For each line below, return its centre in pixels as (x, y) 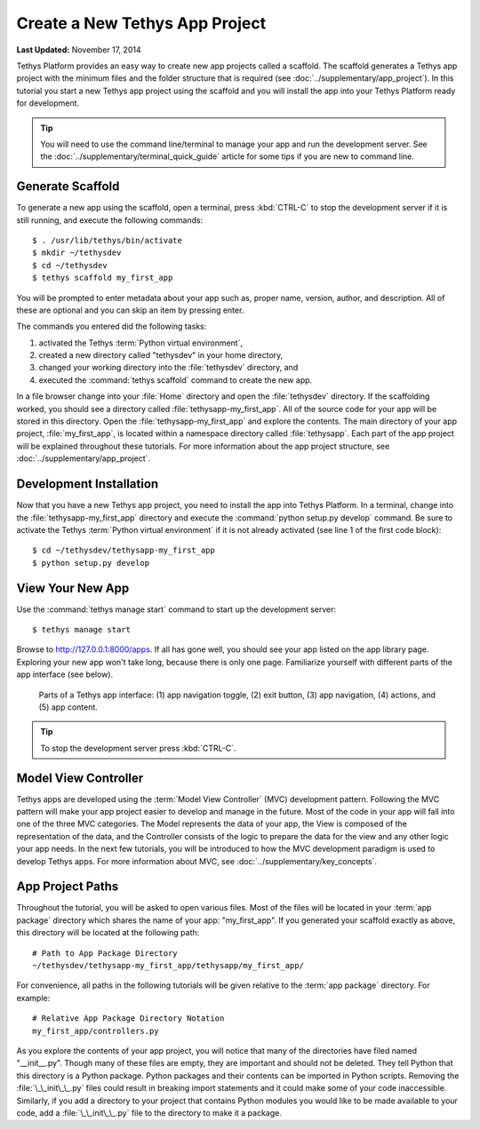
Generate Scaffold (68, 187)
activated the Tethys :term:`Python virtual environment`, (141, 343)
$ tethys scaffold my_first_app (103, 278)
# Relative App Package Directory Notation (128, 1018)
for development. (48, 103)
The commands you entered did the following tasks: (112, 326)
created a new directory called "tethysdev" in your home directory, (161, 355)
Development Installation (88, 484)
